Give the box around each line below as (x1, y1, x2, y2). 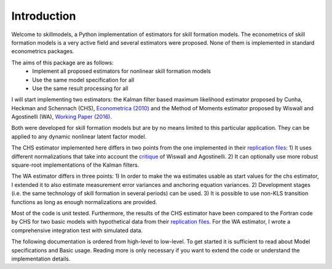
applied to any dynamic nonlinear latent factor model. (11, 132, 147, 140)
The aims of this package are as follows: (11, 59, 114, 66)
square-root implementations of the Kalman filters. (11, 161, 140, 169)
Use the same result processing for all (32, 85, 128, 92)
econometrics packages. (11, 48, 74, 55)
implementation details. (11, 255, 71, 262)
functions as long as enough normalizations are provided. (11, 198, 157, 205)
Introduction (11, 9, 76, 23)
